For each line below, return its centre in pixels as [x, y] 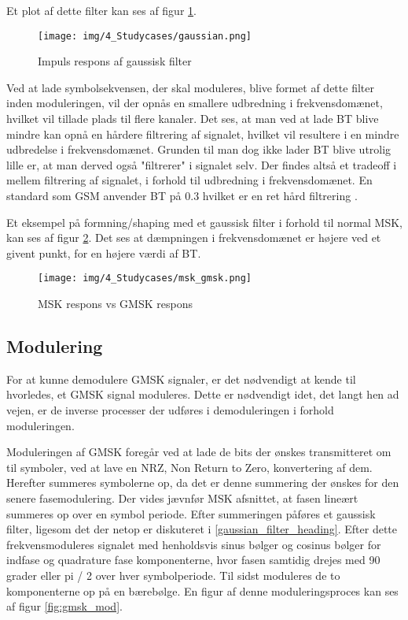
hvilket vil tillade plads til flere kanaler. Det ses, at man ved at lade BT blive [193, 119]
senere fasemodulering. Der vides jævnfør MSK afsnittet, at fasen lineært [182, 497]
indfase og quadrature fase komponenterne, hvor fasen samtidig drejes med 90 [193, 560]
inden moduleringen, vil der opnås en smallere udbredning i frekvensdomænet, [195, 103]
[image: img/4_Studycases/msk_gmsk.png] [145, 278]
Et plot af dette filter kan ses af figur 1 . [101, 10]
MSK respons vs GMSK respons [115, 304]
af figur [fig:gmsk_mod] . [64, 606]
